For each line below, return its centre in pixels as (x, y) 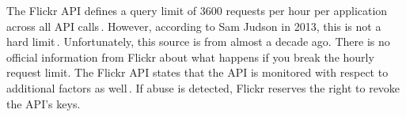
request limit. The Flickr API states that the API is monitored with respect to (197, 72)
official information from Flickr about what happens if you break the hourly (190, 57)
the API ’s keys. (44, 103)
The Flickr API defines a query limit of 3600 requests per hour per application (197, 10)
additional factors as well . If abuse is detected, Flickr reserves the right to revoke (203, 87)
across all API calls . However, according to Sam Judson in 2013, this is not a (194, 26)
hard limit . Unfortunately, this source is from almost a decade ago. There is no (198, 42)
